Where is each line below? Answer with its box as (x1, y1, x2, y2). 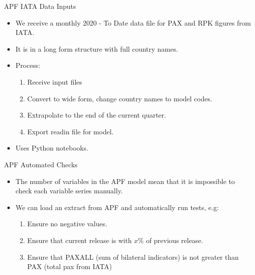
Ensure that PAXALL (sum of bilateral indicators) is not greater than (27, 251, 239, 262)
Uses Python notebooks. (15, 143, 88, 153)
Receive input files (27, 76, 83, 87)
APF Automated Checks (4, 159, 78, 169)
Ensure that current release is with (27, 235, 132, 245)
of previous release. (146, 235, 203, 245)
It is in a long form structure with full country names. (15, 43, 178, 54)
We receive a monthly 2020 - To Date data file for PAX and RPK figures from (15, 17, 251, 28)
